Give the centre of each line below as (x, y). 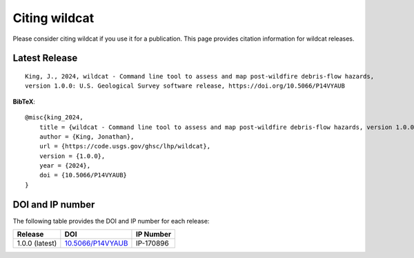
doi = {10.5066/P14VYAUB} (83, 175)
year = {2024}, (65, 166)
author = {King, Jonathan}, (87, 137)
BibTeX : (24, 101)
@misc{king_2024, (54, 118)
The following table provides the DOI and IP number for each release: (111, 221)
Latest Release (45, 58)
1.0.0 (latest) (37, 244)
